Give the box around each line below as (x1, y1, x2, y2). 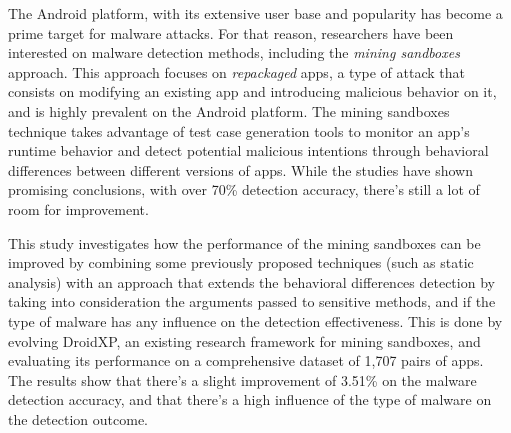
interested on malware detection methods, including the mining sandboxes (8, 42, 460, 63)
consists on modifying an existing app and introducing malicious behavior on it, (8, 81, 497, 102)
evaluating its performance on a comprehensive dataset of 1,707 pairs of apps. (8, 350, 484, 371)
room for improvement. (8, 198, 149, 219)
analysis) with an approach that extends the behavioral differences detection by (8, 271, 495, 292)
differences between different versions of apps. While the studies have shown (8, 159, 473, 180)
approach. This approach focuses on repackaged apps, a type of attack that (8, 61, 465, 82)
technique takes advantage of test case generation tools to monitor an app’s (8, 120, 470, 141)
